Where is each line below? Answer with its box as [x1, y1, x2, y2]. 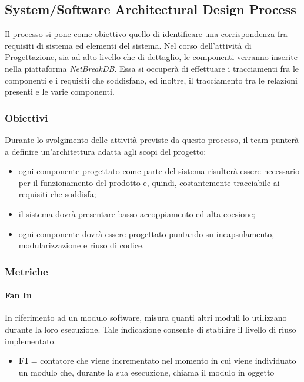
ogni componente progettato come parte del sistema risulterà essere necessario [18, 165, 300, 177]
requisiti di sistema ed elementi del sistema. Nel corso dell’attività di [5, 39, 252, 51]
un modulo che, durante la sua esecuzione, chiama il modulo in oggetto [18, 366, 275, 378]
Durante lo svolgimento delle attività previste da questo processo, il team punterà [5, 133, 299, 145]
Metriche [5, 264, 48, 278]
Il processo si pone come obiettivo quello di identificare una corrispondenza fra [5, 28, 288, 40]
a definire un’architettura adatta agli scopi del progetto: [5, 145, 206, 157]
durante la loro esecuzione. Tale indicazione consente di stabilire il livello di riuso [5, 323, 296, 335]
